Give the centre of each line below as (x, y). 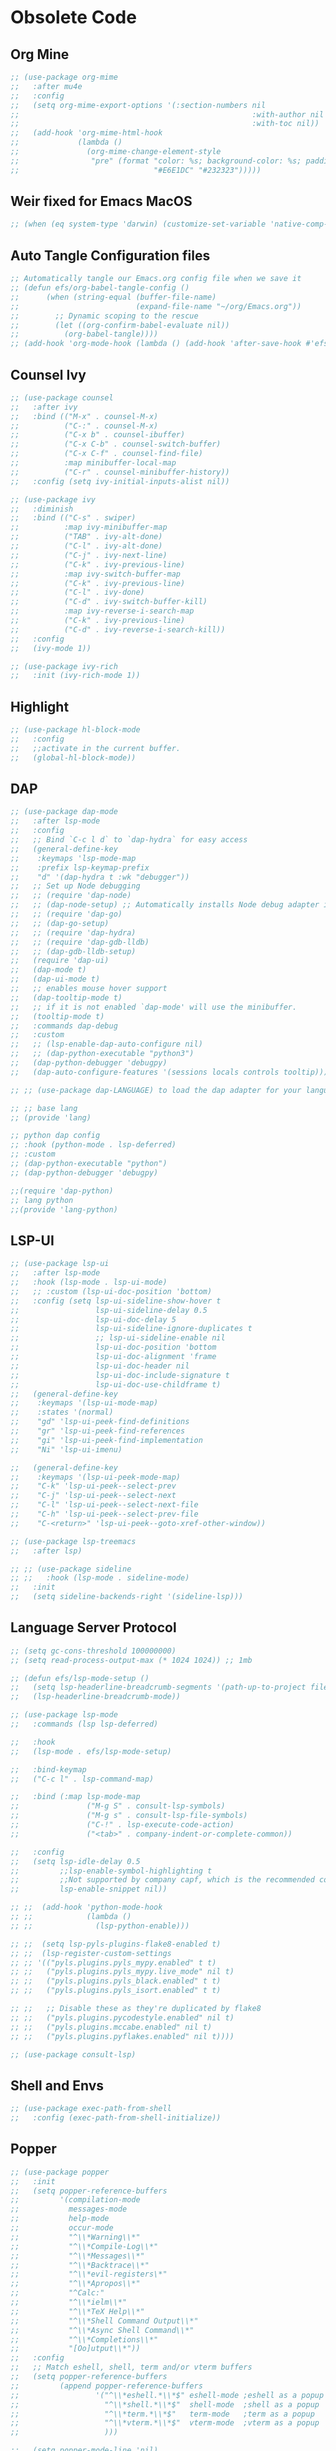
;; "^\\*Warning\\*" (75, 2237)
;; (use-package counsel (62, 397)
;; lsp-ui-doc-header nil (100, 1366)
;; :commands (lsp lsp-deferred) (84, 1724)
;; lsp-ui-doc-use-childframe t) (116, 1384)
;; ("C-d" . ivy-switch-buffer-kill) (109, 602)
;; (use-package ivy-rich (64, 666)
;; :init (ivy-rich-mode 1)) (75, 676)
